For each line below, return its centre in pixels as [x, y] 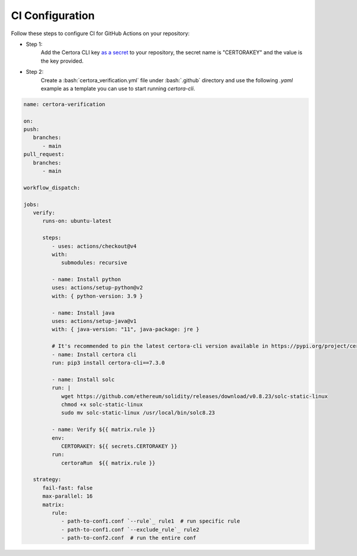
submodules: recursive [94, 263]
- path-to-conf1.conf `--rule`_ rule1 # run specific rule [151, 521]
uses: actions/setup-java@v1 [94, 321]
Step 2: [35, 72]
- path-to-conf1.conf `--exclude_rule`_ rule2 [130, 529]
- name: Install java [83, 313]
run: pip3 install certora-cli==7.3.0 [108, 363]
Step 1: [34, 44]
